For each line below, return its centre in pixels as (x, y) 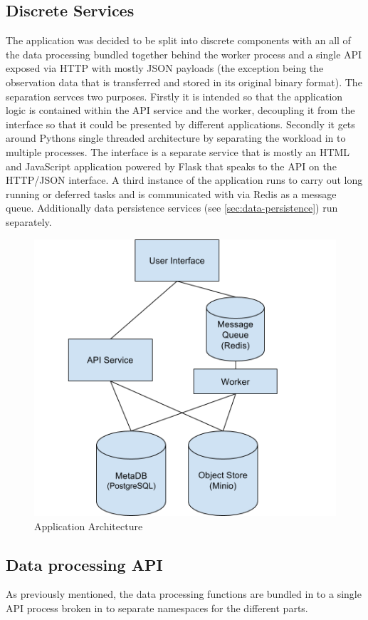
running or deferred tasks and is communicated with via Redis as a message (171, 193)
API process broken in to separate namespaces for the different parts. (157, 608)
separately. (29, 221)
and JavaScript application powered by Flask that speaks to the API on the (171, 166)
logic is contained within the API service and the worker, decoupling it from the (180, 110)
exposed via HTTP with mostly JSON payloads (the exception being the (165, 68)
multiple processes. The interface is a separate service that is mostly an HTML (178, 151)
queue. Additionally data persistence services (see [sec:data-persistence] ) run (172, 208)
